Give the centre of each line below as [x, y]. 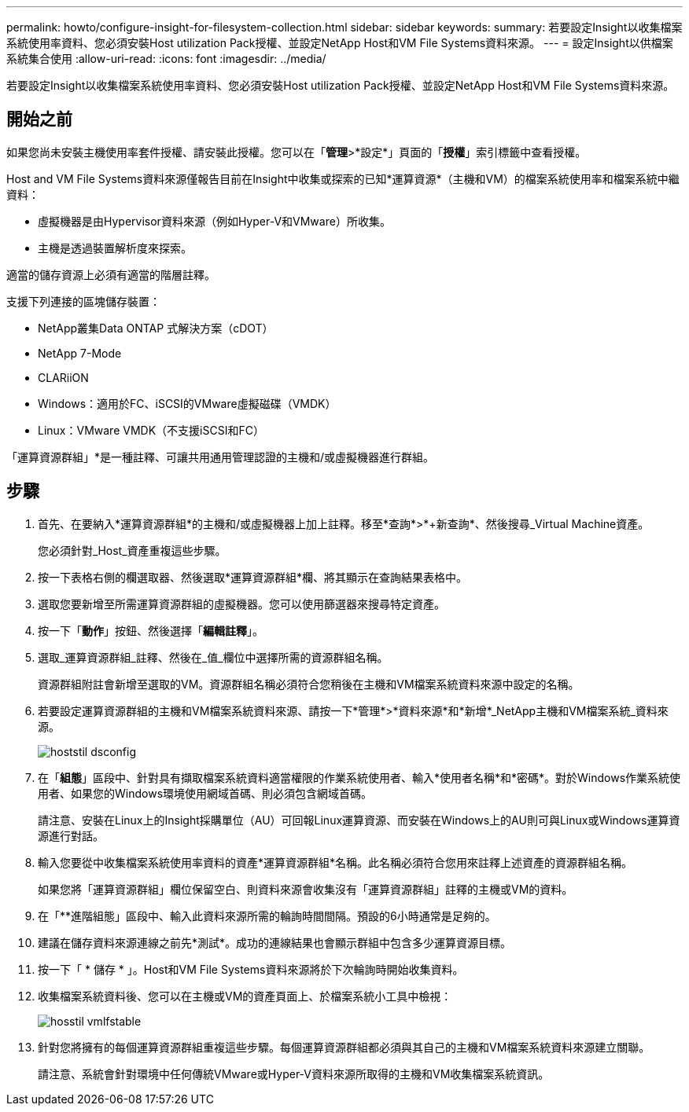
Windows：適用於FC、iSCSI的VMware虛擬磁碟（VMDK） [187, 403]
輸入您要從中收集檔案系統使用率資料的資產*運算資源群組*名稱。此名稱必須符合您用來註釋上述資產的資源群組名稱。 [335, 862]
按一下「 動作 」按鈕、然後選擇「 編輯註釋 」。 [151, 630]
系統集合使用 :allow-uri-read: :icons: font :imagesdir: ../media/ [166, 59]
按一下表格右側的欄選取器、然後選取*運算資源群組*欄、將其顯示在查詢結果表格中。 [253, 577]
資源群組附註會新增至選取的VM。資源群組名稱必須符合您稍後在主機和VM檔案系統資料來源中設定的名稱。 [309, 684]
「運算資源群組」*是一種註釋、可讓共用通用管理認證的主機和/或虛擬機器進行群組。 [221, 457]
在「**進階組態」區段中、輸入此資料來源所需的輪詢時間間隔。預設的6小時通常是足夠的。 [267, 916]
